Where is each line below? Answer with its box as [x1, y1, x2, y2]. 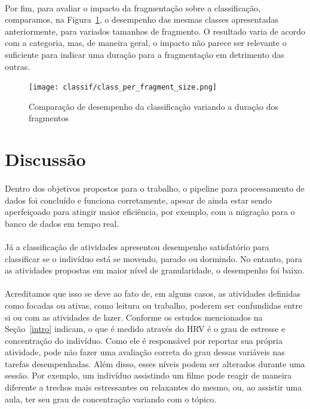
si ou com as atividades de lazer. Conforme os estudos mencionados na [5, 310, 263, 323]
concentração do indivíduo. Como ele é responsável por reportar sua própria [5, 334, 283, 346]
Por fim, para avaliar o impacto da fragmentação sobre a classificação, [5, 1, 260, 14]
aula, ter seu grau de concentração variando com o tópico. [5, 392, 217, 405]
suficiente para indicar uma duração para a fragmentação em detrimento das [5, 48, 284, 60]
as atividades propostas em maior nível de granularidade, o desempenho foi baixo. [5, 264, 305, 276]
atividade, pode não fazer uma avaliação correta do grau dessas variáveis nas [5, 346, 285, 358]
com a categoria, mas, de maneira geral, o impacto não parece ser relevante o [5, 36, 287, 49]
